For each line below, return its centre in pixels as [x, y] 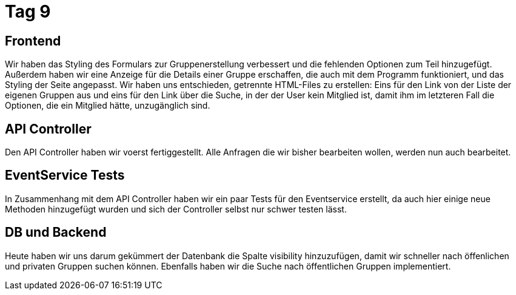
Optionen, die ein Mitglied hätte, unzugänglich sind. [108, 106]
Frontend [33, 41]
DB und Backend [56, 232]
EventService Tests [65, 175]
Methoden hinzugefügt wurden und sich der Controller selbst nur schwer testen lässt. [176, 209]
